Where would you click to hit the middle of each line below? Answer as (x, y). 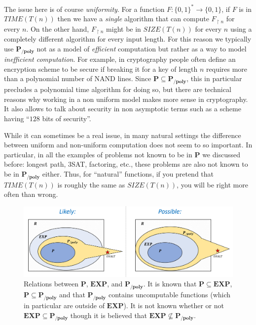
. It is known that (170, 284)
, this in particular (214, 78)
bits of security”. (67, 118)
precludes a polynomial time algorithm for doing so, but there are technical (118, 89)
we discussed (221, 154)
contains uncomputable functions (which (169, 295)
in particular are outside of (64, 305)
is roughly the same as (91, 184)
